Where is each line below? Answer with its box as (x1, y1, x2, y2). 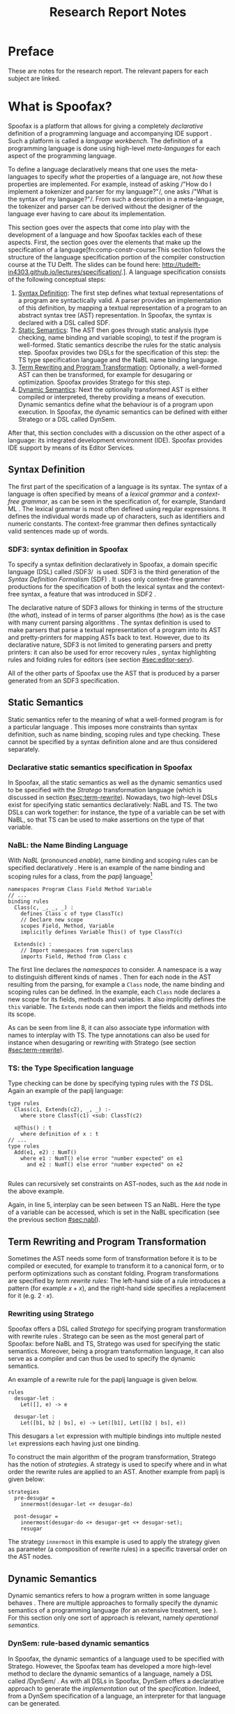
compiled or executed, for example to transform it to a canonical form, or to (8, 1262, 225, 1270)
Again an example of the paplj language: (8, 1087, 124, 1095)
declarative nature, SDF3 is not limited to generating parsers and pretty (8, 641, 212, 649)
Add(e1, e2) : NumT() (14, 1149, 77, 1156)
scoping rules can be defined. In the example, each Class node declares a (8, 987, 220, 997)
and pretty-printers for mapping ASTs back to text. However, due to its (8, 633, 210, 641)
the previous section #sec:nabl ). (8, 1215, 100, 1224)
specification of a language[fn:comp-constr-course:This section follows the (8, 245, 226, 254)
